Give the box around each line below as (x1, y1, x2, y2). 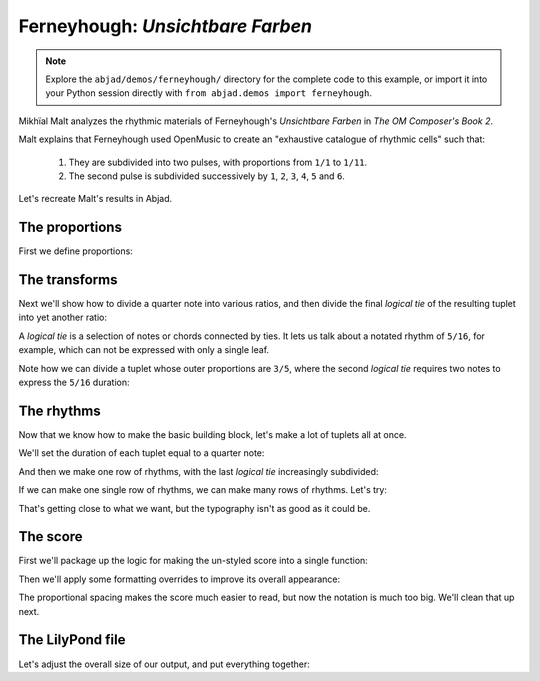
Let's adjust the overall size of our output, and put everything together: (18, 658, 310, 670)
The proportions (18, 219, 122, 236)
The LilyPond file (18, 631, 126, 649)
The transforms (18, 271, 118, 288)
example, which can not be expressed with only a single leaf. (18, 344, 270, 356)
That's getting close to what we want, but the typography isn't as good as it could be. (18, 502, 371, 514)
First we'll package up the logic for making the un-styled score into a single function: (18, 555, 369, 567)
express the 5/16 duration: (18, 376, 130, 389)
